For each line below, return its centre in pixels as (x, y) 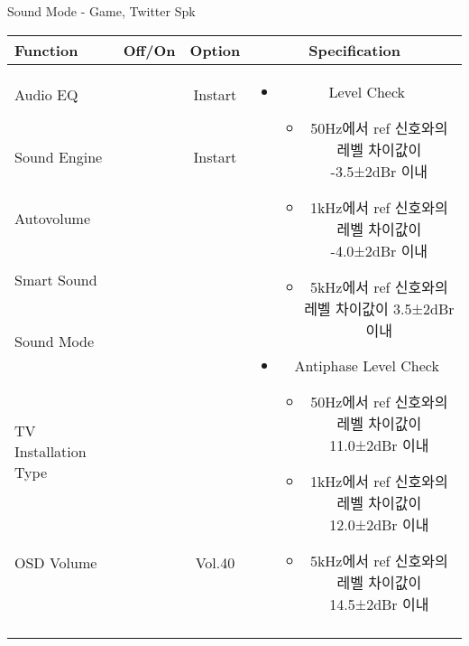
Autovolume (53, 219)
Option (215, 50)
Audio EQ (46, 95)
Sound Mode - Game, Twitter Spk (101, 11)
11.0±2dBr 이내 (379, 445)
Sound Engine (59, 156)
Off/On (149, 50)
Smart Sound (56, 280)
